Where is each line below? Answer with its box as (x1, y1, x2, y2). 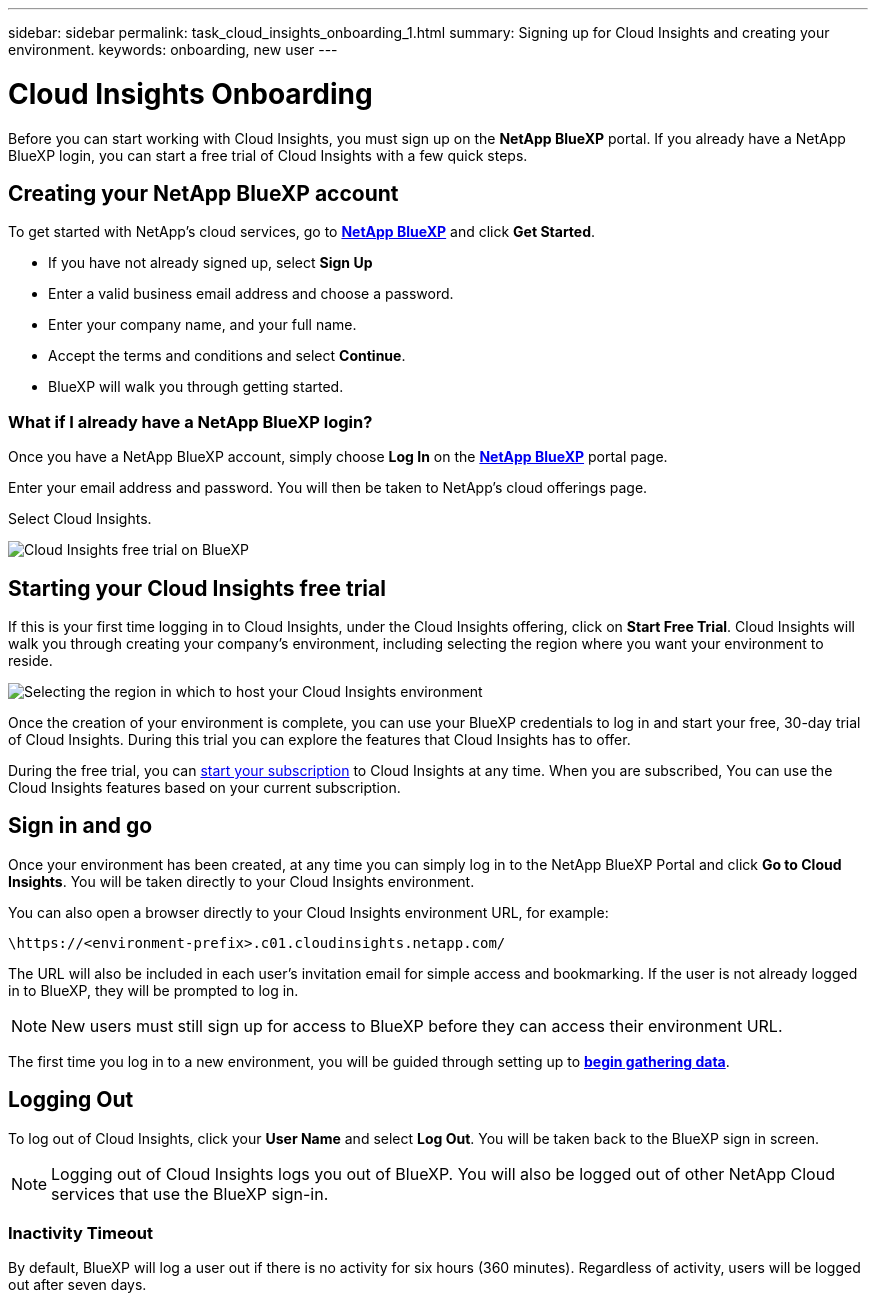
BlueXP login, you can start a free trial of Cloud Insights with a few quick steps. (8, 146, 528, 164)
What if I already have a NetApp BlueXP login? (8, 411, 373, 432)
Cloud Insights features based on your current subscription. (8, 778, 401, 796)
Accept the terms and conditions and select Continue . (48, 347, 406, 365)
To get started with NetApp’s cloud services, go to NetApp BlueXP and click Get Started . (8, 223, 596, 241)
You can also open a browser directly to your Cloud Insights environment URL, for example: (8, 903, 609, 921)
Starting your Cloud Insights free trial (8, 575, 386, 601)
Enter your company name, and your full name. (48, 316, 357, 334)
